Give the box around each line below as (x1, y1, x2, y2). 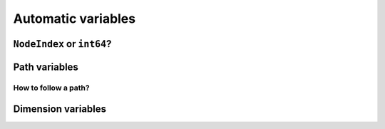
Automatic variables (13, 11, 135, 26)
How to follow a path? (13, 83, 90, 93)
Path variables (13, 61, 78, 73)
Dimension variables (13, 103, 107, 115)
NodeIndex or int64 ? (13, 38, 112, 50)
